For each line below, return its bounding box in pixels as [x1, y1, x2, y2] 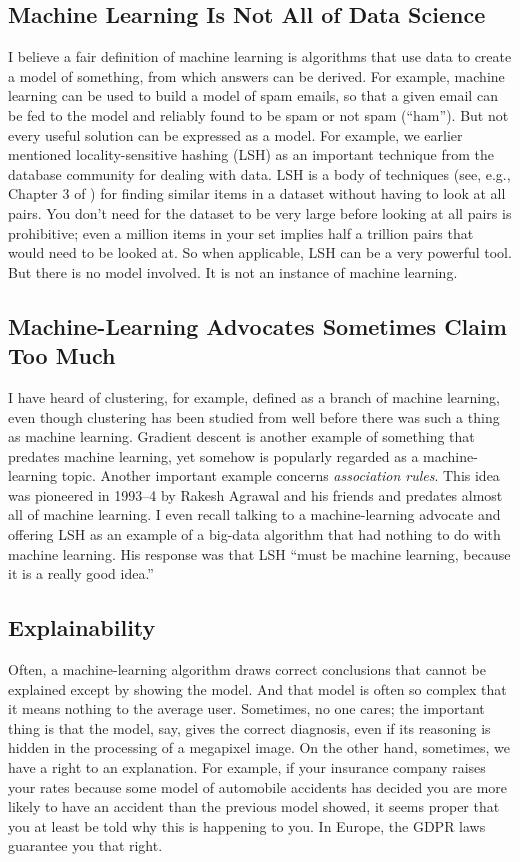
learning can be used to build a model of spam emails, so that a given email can [8, 85, 498, 106]
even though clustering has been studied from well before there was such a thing [8, 406, 500, 427]
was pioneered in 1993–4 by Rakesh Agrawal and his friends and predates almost [8, 484, 503, 505]
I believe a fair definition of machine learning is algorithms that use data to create [8, 46, 512, 67]
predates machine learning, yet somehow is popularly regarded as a [8, 445, 419, 466]
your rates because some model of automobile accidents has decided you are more [8, 776, 508, 797]
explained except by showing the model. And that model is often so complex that [8, 678, 507, 699]
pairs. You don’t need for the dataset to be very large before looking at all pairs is [8, 202, 512, 223]
